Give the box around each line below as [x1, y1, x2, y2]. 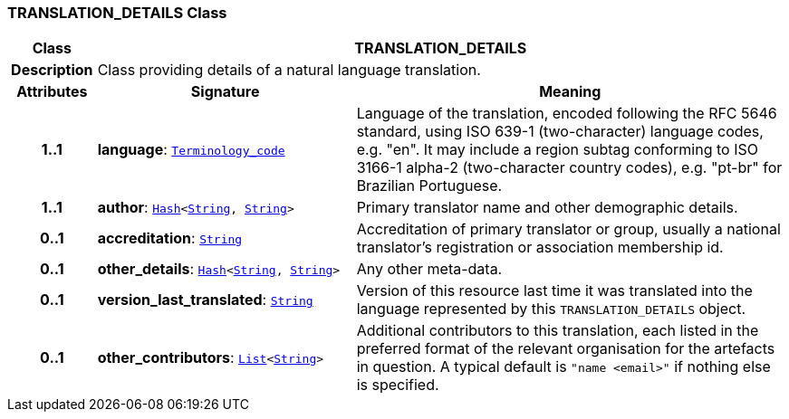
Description [11, 61, 93, 80]
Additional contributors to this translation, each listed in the [356, 321, 759, 340]
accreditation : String [97, 229, 243, 248]
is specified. [356, 376, 439, 395]
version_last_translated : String [97, 290, 313, 309]
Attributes [16, 82, 88, 101]
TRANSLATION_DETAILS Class [7, 4, 227, 22]
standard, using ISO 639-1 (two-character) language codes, [356, 122, 764, 141]
